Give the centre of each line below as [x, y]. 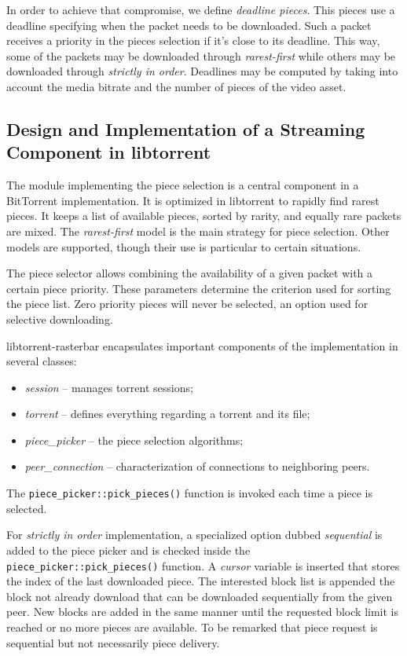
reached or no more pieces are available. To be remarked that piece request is [192, 627]
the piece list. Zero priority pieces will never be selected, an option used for [187, 304]
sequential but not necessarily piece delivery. [113, 642]
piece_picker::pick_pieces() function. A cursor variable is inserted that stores [203, 565]
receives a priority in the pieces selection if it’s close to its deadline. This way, [193, 40]
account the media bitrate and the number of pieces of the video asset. [176, 86]
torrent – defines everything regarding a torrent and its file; [167, 414]
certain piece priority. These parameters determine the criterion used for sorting [199, 288]
